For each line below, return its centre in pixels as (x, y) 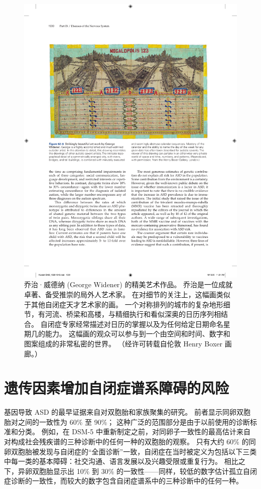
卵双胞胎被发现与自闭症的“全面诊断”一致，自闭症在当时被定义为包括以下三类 (130, 451)
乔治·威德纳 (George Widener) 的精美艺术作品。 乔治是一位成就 (128, 284)
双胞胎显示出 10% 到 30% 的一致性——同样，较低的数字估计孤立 (137, 471)
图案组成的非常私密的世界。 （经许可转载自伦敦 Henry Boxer (123, 343)
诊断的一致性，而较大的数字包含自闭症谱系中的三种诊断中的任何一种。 (127, 481)
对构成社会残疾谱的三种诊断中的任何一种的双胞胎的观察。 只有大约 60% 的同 (130, 441)
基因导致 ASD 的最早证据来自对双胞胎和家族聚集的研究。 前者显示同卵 (120, 412)
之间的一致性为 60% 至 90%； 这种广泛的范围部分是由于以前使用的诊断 (134, 421)
